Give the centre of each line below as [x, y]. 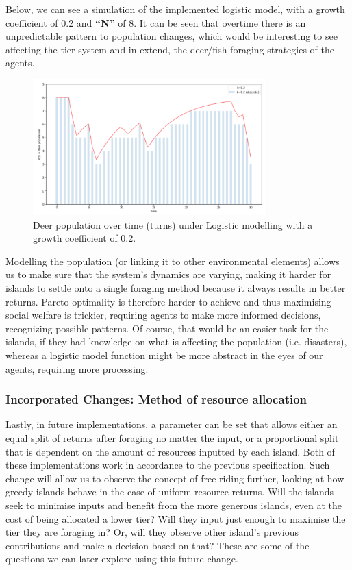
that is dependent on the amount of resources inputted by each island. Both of [170, 451]
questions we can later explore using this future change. [122, 559]
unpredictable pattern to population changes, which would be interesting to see [172, 36]
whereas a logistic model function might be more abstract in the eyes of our [164, 355]
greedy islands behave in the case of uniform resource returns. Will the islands [170, 492]
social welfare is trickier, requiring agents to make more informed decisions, [163, 315]
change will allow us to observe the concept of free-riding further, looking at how [175, 478]
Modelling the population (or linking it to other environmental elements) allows [173, 261]
